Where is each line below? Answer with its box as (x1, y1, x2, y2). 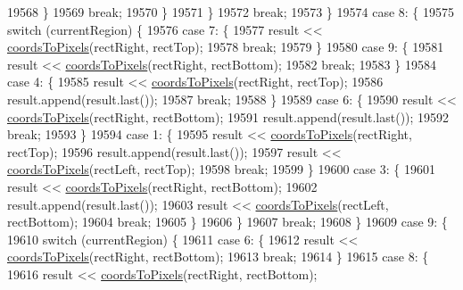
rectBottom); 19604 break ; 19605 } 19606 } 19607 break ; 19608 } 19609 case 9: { (7, 212, 448, 231)
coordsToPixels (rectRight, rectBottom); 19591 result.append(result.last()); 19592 (7, 107, 450, 126)
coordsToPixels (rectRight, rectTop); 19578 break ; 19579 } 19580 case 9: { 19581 (7, 37, 444, 56)
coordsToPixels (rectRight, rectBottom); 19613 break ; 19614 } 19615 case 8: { (7, 247, 429, 266)
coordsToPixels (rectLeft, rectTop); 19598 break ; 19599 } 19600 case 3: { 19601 (7, 160, 435, 178)
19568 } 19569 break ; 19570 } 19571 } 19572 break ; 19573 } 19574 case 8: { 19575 (7, 3, 455, 21)
